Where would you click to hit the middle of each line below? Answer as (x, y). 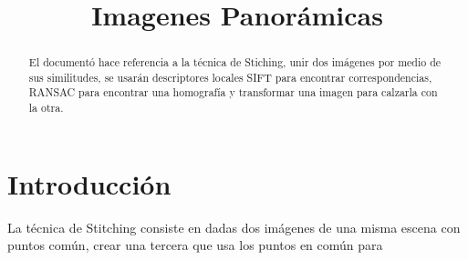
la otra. (46, 108)
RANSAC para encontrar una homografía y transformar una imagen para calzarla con (233, 92)
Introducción (89, 183)
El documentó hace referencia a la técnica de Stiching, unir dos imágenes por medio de (235, 62)
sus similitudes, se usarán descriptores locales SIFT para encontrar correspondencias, (230, 77)
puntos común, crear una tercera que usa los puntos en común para (195, 245)
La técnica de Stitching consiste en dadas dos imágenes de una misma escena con (234, 227)
